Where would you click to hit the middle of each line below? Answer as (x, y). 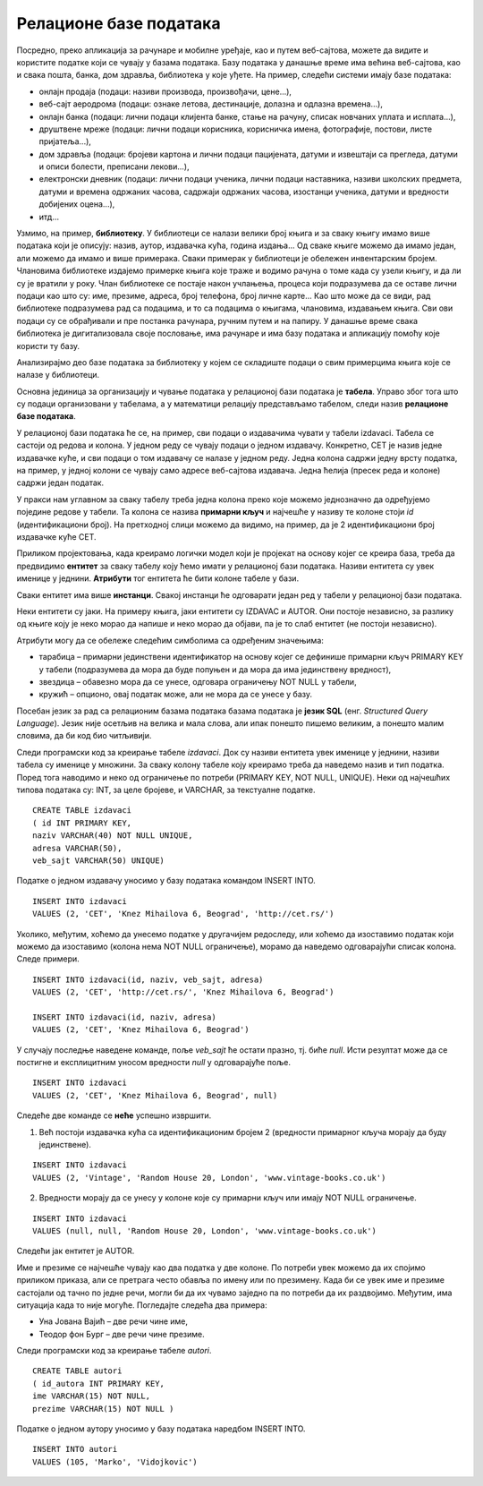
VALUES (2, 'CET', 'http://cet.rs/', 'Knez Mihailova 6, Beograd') (183, 992)
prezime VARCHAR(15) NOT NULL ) (103, 1409)
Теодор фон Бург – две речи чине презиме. (122, 1334)
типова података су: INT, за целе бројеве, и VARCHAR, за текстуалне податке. (166, 790)
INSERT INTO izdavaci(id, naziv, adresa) (124, 1017)
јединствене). (65, 1145)
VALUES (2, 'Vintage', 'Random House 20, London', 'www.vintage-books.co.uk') (209, 1178)
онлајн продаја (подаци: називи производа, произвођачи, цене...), (165, 91)
